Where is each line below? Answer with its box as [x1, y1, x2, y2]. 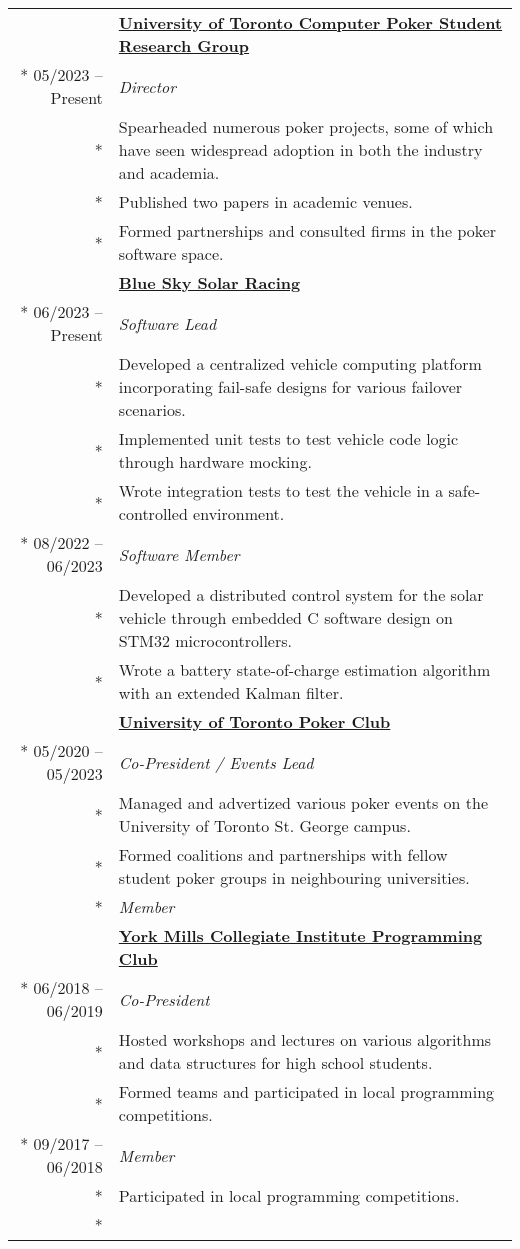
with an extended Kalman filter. [118, 681, 344, 704]
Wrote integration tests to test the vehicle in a [118, 479, 444, 502]
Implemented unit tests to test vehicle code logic [118, 427, 459, 450]
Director [118, 74, 176, 98]
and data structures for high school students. [118, 1051, 433, 1074]
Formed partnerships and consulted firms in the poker [118, 219, 497, 242]
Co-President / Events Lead [118, 750, 314, 774]
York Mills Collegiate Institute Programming [118, 924, 483, 947]
